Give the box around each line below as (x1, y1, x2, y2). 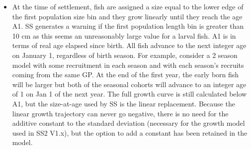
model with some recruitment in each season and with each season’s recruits (12, 59, 244, 70)
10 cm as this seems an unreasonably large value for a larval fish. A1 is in (12, 30, 236, 41)
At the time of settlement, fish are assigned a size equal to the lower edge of (12, 1, 244, 11)
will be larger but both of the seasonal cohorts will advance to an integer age (12, 79, 247, 89)
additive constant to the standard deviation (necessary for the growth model (12, 118, 245, 128)
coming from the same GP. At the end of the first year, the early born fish (12, 69, 239, 80)
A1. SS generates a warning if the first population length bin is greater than (12, 21, 244, 31)
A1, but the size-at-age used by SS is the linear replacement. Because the (12, 98, 235, 108)
